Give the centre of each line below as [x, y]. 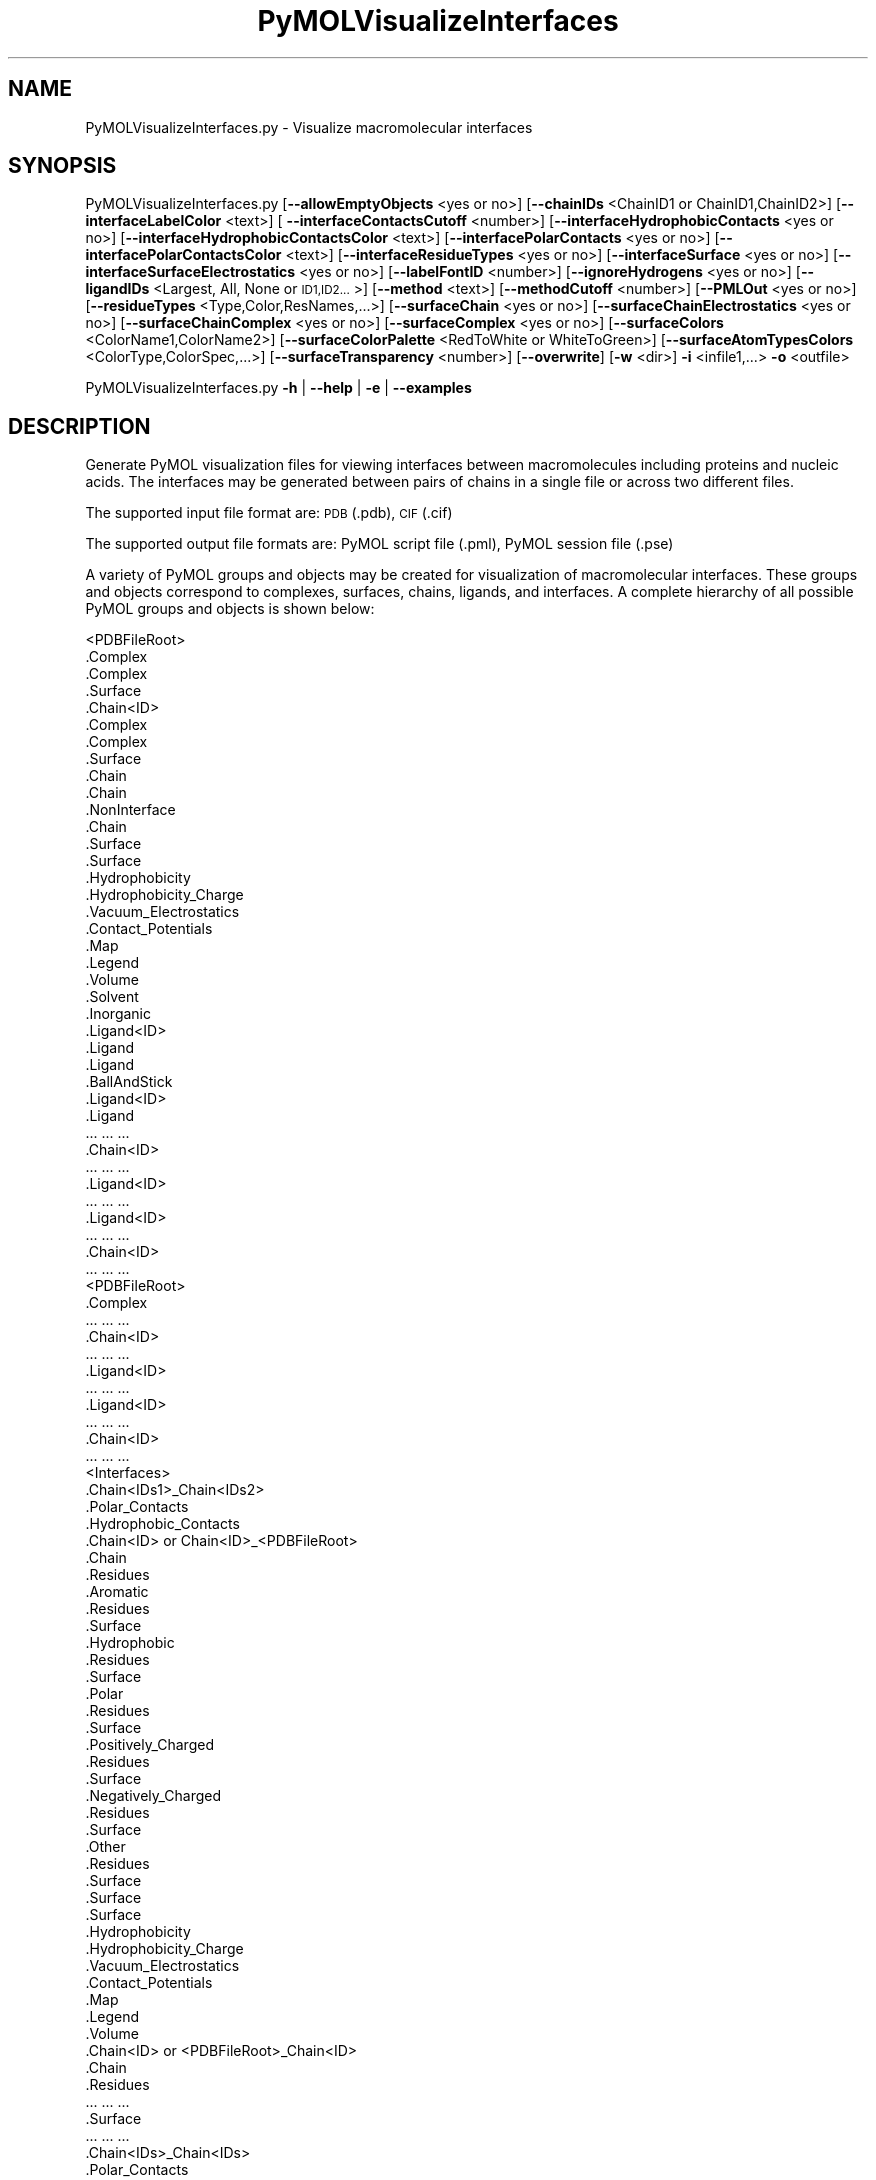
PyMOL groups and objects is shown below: [230, 609]
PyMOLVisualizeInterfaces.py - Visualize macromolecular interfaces [309, 127]
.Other [105, 1847]
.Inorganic [118, 1014]
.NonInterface [130, 810]
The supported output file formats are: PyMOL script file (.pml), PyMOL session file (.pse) [379, 544]
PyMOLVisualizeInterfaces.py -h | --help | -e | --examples [278, 388]
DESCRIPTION [79, 426]
